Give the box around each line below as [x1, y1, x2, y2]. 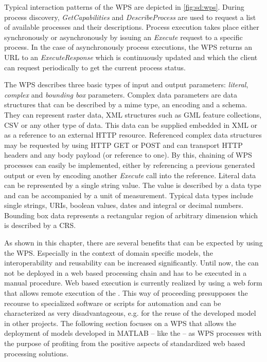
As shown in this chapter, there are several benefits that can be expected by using [4, 237, 263, 248]
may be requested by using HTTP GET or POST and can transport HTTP [4, 139, 243, 150]
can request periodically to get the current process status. [4, 62, 186, 72]
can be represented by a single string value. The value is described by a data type [4, 180, 261, 190]
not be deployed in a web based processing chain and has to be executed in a [4, 267, 247, 278]
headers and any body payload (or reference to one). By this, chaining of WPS [4, 149, 252, 160]
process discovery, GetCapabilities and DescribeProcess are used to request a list [4, 11, 256, 22]
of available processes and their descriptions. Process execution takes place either [4, 22, 259, 32]
